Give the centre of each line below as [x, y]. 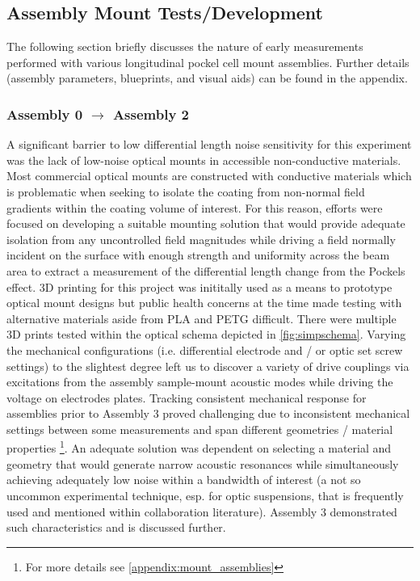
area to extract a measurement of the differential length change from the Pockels [206, 270]
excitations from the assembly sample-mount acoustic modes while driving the [200, 382]
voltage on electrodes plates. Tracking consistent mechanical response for [187, 397]
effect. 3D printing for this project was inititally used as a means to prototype [199, 286]
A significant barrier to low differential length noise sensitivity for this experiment [209, 144]
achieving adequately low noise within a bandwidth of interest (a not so [184, 480]
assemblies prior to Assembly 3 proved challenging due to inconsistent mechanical [208, 413]
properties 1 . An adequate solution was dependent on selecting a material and [199, 447]
